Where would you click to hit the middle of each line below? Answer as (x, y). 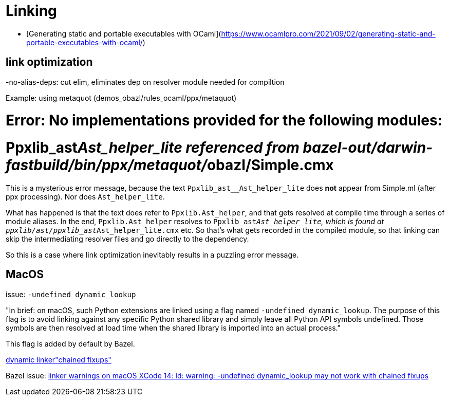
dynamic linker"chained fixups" (59, 359)
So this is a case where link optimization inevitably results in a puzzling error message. (152, 254)
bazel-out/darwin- (368, 148)
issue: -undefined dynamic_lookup (71, 294)
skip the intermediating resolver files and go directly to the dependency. (127, 239)
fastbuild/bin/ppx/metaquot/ (106, 165)
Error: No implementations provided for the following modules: (224, 121)
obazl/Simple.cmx (270, 165)
